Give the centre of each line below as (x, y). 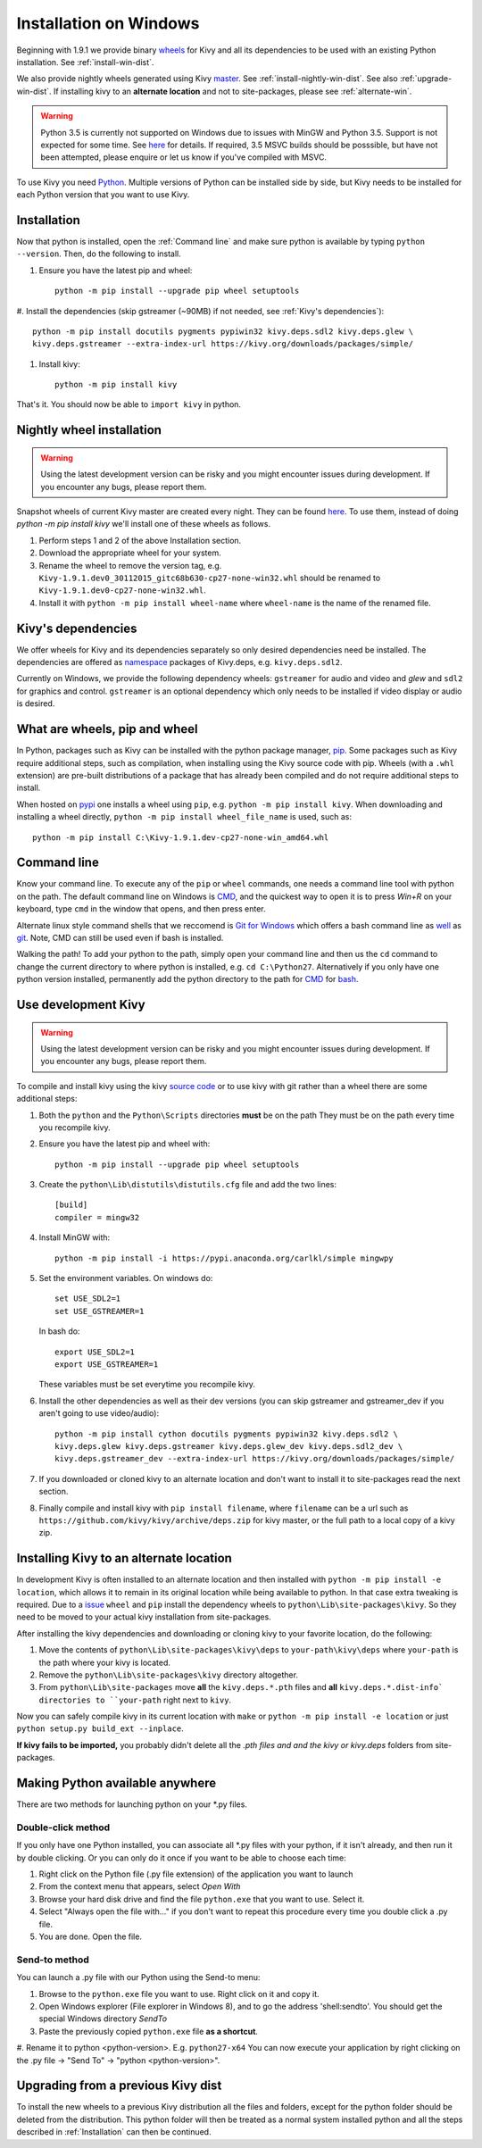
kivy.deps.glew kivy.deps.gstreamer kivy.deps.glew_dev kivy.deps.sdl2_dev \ (229, 1446)
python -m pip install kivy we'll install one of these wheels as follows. (144, 524)
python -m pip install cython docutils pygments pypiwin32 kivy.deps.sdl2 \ (227, 1434)
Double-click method (63, 1827)
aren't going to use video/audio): (99, 1413)
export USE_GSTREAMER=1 (107, 1364)
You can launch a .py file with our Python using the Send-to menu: (138, 1977)
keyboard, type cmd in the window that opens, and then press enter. (141, 909)
